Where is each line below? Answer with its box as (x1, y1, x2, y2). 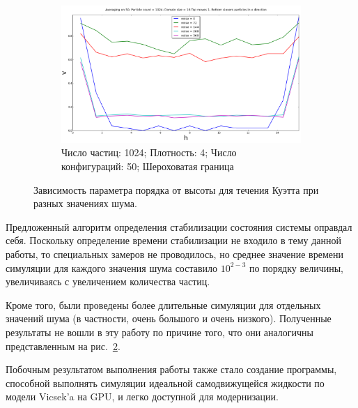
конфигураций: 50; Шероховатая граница (61, 159, 234, 174)
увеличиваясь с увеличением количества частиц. (6, 274, 210, 289)
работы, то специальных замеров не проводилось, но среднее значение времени (6, 247, 343, 262)
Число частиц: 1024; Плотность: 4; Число (61, 145, 237, 160)
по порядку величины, (249, 260, 344, 275)
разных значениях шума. (33, 196, 137, 211)
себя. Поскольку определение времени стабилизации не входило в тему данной (6, 233, 341, 248)
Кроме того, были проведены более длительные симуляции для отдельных (6, 297, 321, 312)
